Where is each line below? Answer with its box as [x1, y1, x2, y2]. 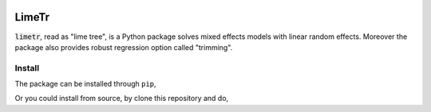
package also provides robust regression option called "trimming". [14, 42, 233, 52]
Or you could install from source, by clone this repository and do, [14, 94, 229, 103]
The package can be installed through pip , [14, 79, 156, 89]
